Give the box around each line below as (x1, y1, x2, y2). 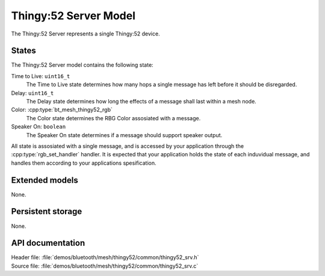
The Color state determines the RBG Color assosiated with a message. (26, 114, 201, 121)
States (11, 46, 36, 56)
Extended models (11, 175, 78, 185)
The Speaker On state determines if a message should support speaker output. (26, 131, 223, 138)
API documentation (11, 238, 85, 248)
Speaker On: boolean (11, 123, 66, 130)
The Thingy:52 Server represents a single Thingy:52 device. (11, 30, 160, 37)
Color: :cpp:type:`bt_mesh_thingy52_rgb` (11, 106, 113, 114)
